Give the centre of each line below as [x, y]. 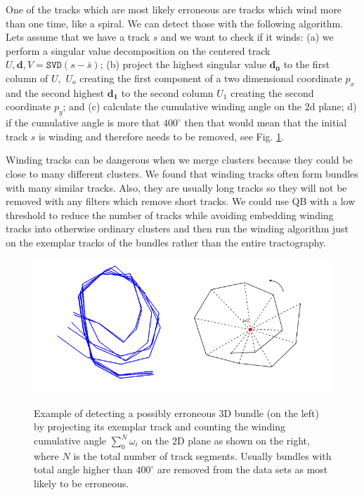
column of [27, 78]
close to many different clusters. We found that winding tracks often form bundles [182, 173]
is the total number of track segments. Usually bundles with [202, 455]
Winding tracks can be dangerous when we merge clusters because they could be [179, 160]
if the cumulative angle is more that [83, 123]
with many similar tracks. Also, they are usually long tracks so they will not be [176, 187]
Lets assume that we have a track [78, 37]
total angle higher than [83, 469]
